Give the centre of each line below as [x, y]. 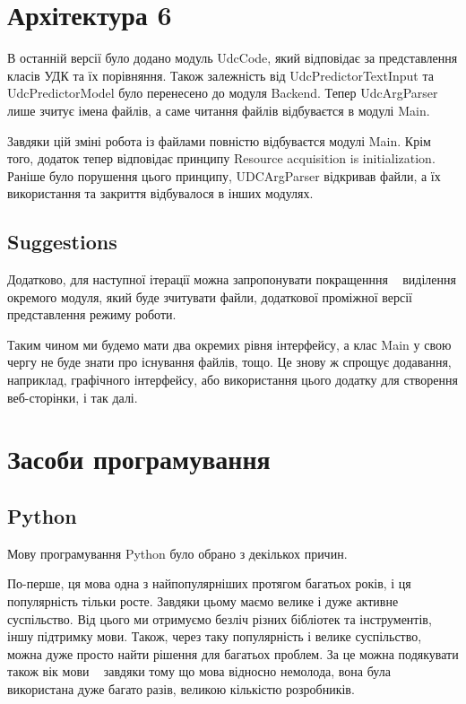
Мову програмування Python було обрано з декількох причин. [177, 553]
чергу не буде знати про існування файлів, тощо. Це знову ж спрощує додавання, [229, 362]
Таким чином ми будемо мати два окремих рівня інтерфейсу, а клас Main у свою [229, 344]
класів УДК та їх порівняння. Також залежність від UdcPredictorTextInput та [220, 75]
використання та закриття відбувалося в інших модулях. [160, 193]
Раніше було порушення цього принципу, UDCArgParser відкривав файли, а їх [224, 175]
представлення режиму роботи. [92, 314]
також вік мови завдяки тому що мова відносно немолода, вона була [199, 671]
